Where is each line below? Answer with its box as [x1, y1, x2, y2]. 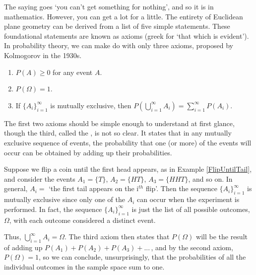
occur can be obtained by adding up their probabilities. [4, 147, 172, 157]
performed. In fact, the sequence [4, 204, 102, 214]
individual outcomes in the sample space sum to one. [4, 262, 165, 272]
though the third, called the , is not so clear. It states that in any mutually [4, 128, 232, 138]
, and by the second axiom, [151, 242, 233, 252]
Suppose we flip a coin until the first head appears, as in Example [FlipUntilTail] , [4, 164, 252, 174]
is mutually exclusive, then [50, 100, 131, 110]
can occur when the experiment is [136, 194, 240, 205]
